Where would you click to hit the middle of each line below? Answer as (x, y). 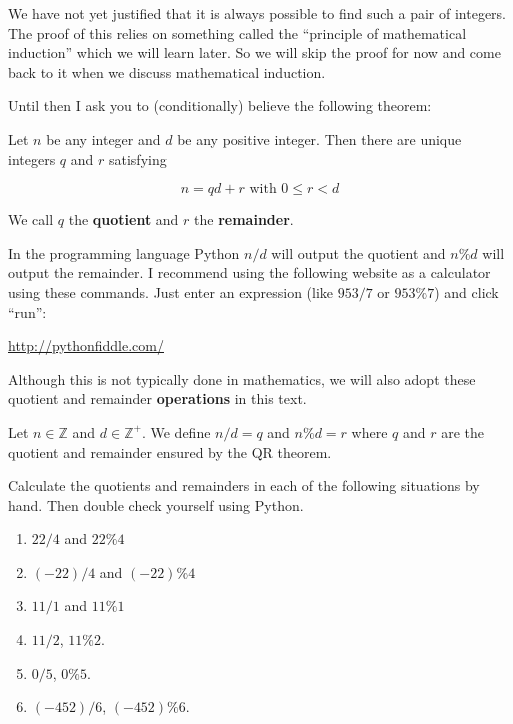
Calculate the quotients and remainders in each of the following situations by (244, 485)
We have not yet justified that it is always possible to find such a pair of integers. (257, 13)
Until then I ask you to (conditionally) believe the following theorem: (220, 105)
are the (463, 431)
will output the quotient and (358, 252)
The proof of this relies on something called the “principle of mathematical (237, 32)
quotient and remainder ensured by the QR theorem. (170, 451)
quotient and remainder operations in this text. (157, 398)
